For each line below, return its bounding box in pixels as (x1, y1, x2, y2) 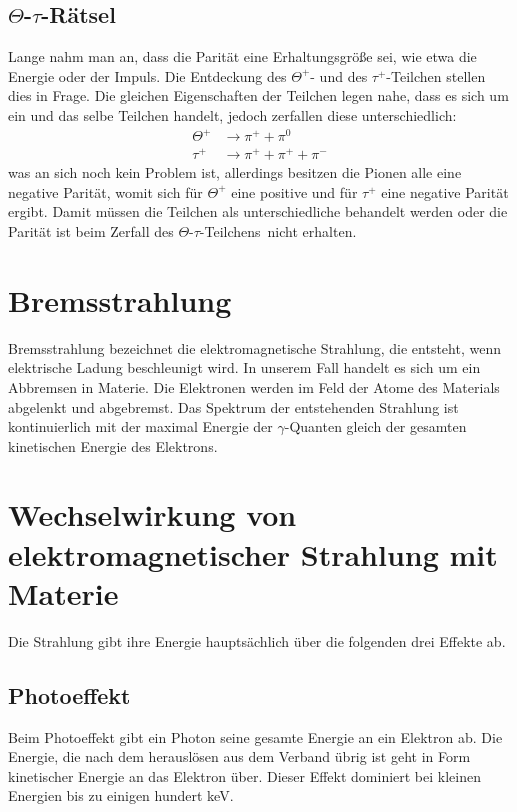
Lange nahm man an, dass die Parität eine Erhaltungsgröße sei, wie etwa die (8, 46, 477, 67)
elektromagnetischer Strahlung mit (8, 533, 498, 574)
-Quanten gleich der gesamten (284, 416, 467, 437)
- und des (310, 65, 368, 86)
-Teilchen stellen (386, 65, 486, 86)
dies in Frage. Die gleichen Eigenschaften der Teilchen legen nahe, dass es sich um (8, 85, 509, 106)
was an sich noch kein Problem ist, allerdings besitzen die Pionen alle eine (8, 162, 462, 183)
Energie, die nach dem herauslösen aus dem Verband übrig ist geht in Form (8, 746, 471, 767)
